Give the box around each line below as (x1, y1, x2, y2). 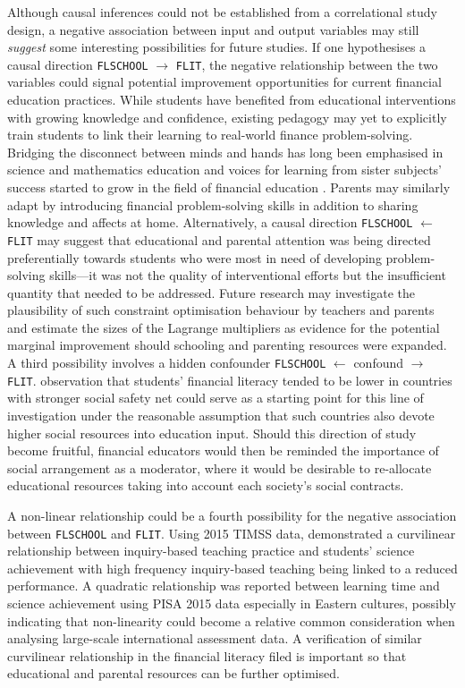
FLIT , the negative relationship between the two (175, 55, 438, 73)
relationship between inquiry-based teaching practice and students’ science (7, 541, 415, 560)
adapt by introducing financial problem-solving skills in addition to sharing (7, 195, 418, 214)
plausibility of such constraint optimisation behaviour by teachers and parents (7, 301, 435, 319)
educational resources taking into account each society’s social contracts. (7, 476, 404, 495)
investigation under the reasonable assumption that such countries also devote (7, 405, 435, 424)
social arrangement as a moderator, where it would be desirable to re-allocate (7, 458, 432, 477)
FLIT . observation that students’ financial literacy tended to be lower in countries (7, 370, 452, 389)
